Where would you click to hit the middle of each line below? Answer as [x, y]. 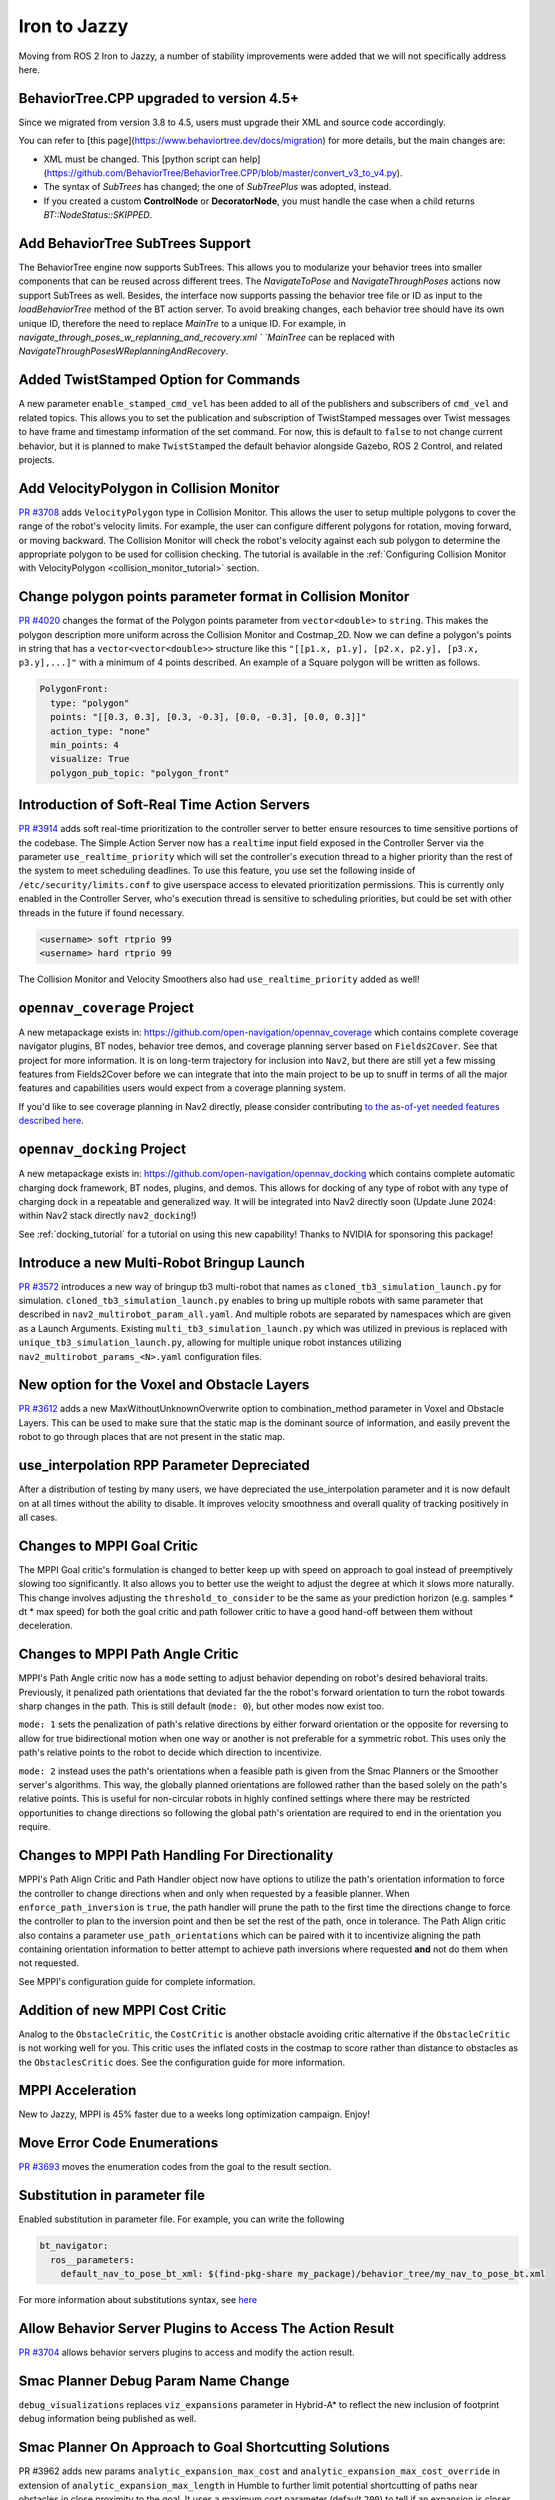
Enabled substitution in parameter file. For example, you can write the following [181, 2219]
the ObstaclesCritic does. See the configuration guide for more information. [182, 2062]
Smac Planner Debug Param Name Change [154, 2380]
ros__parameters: [92, 2259]
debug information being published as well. [107, 2419]
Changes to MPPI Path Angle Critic [128, 1654]
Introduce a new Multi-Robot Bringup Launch [161, 1262]
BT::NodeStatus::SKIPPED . [98, 215]
